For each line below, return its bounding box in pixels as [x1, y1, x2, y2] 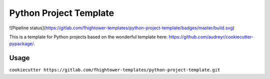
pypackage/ [9, 41, 34, 47]
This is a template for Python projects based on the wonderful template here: [9, 34, 167, 40]
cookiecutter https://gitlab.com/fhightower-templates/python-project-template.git [9, 67, 220, 73]
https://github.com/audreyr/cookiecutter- [168, 34, 253, 40]
